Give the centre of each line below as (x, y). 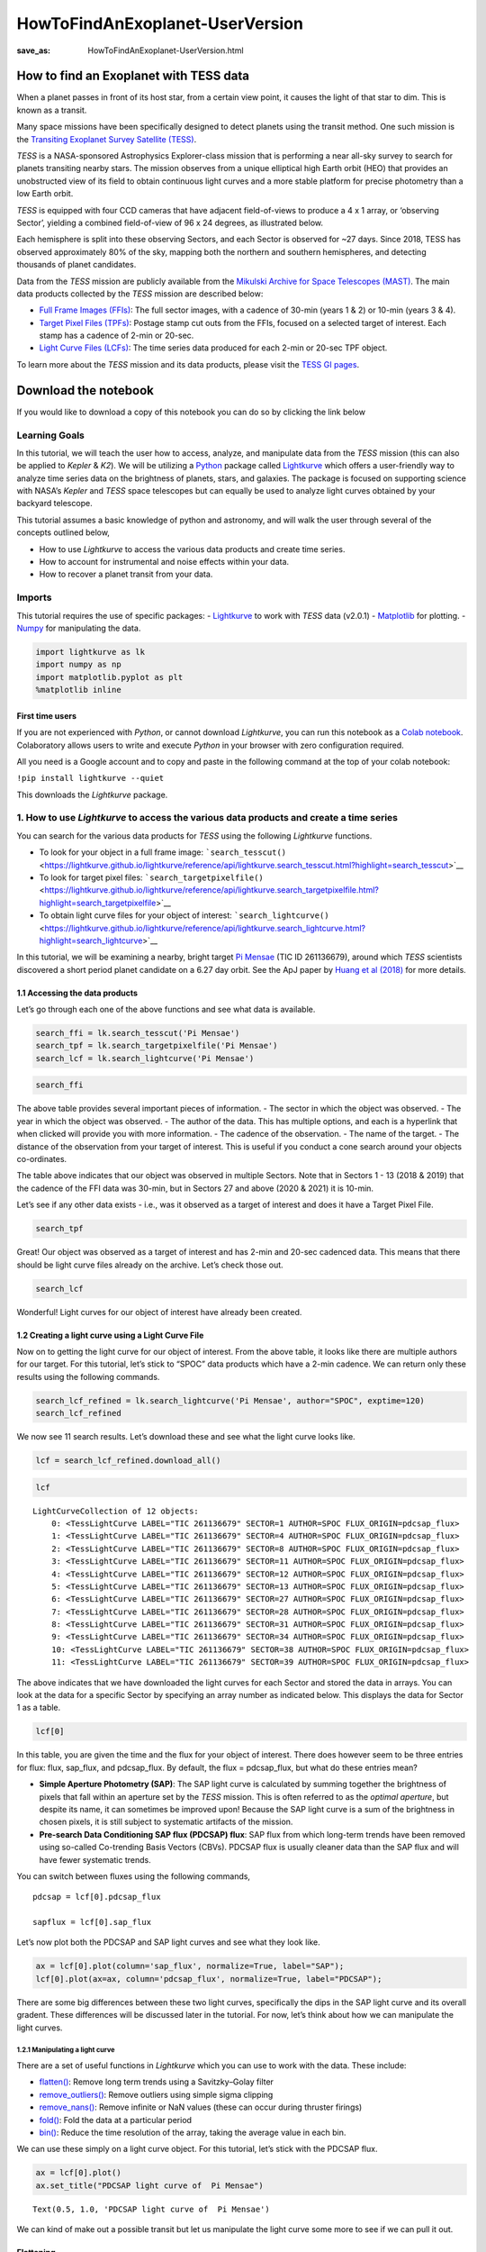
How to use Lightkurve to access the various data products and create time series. (192, 549)
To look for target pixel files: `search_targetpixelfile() (152, 877)
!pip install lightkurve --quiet (90, 778)
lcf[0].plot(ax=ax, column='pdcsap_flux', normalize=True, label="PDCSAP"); (209, 1979)
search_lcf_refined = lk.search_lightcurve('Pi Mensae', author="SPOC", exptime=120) (230, 1400)
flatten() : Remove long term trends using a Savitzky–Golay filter (157, 2082)
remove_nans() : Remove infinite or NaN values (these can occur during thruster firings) (201, 2107)
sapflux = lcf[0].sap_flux (92, 1922)
